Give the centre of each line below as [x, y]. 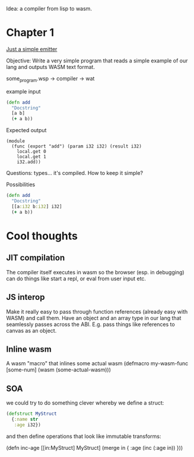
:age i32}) [28, 425]
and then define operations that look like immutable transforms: [84, 436]
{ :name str [25, 420]
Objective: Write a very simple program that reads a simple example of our [97, 60]
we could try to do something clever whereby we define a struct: [85, 403]
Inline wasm [29, 349]
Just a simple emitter [32, 49]
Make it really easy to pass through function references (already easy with [97, 311]
